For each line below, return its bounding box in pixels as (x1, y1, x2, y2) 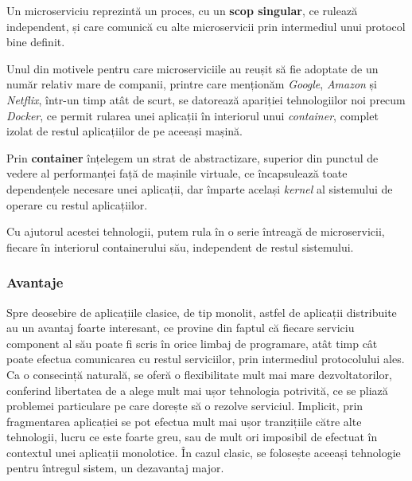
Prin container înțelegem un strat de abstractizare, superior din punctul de (6, 149, 379, 166)
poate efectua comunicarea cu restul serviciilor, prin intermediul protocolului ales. (6, 350, 405, 367)
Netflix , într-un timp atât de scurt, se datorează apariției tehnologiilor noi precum (6, 91, 406, 108)
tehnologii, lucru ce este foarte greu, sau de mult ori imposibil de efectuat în (6, 428, 378, 445)
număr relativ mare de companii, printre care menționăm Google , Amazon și (6, 76, 377, 92)
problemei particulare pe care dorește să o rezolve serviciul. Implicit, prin (6, 397, 363, 414)
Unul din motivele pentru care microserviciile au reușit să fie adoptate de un (6, 60, 379, 76)
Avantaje (6, 272, 64, 292)
